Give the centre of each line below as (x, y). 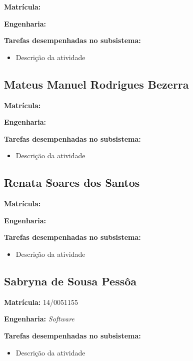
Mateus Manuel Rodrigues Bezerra (96, 84)
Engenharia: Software (39, 319)
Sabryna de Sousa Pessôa (70, 281)
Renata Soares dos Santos (72, 183)
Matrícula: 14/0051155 (41, 302)
